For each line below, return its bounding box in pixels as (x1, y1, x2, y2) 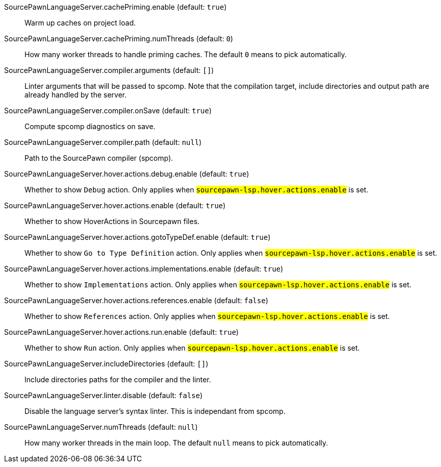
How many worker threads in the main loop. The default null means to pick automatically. (24, 438, 328, 447)
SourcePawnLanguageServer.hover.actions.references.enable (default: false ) (4, 296, 268, 305)
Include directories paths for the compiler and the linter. (24, 375, 211, 384)
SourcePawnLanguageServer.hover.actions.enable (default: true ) (4, 201, 226, 210)
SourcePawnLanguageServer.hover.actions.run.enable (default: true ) (4, 328, 239, 336)
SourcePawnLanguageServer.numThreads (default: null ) (4, 423, 198, 431)
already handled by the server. (24, 90, 127, 99)
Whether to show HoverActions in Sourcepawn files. (24, 217, 200, 226)
